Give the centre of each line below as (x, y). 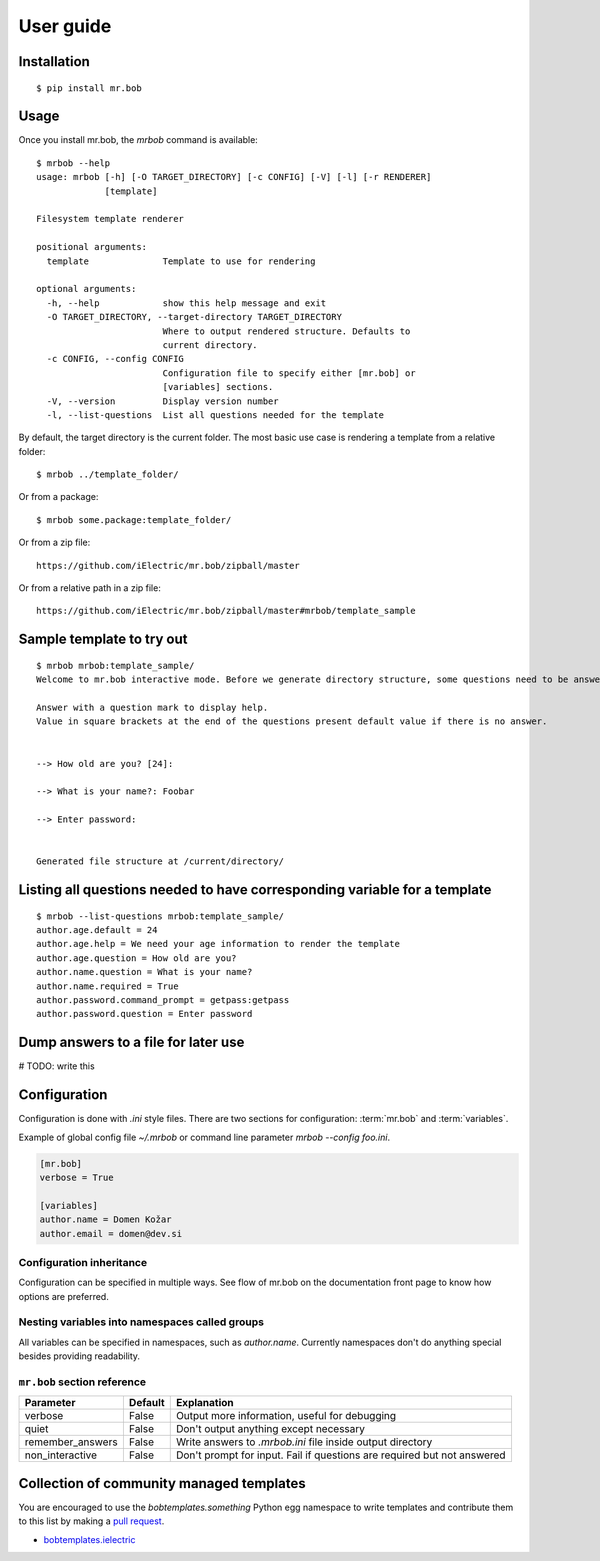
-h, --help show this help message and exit (186, 303)
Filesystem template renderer (110, 219)
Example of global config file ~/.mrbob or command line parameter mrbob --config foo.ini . (204, 1137)
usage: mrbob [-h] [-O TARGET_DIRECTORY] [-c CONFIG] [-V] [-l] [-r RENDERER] (234, 177)
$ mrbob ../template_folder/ (107, 474)
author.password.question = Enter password (144, 1014)
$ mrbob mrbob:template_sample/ (115, 665)
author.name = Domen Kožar (105, 1219)
